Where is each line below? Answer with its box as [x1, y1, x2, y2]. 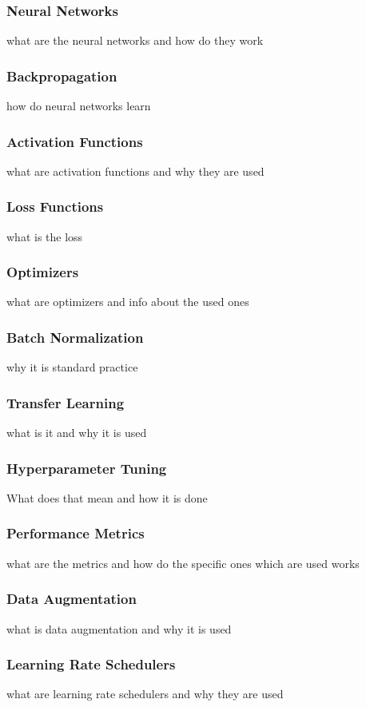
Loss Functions [6, 197, 104, 216]
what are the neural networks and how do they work [6, 32, 264, 49]
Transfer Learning [6, 392, 125, 412]
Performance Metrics [6, 523, 145, 543]
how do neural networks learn [6, 97, 151, 114]
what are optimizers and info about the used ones [6, 293, 249, 310]
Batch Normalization [6, 327, 144, 347]
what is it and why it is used [6, 424, 147, 441]
